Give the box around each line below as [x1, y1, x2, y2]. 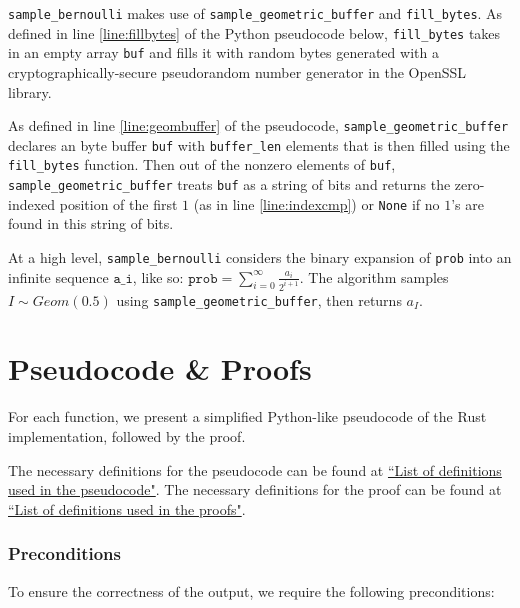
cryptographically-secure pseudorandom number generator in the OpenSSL [8, 61, 467, 82]
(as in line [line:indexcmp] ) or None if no [193, 193, 440, 214]
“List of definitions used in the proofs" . [8, 498, 246, 519]
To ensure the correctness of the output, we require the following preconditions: [8, 580, 495, 601]
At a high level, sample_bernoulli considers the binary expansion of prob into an [8, 247, 512, 268]
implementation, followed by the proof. [8, 425, 246, 446]
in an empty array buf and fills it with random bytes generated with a [8, 42, 439, 63]
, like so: [132, 266, 184, 287]
